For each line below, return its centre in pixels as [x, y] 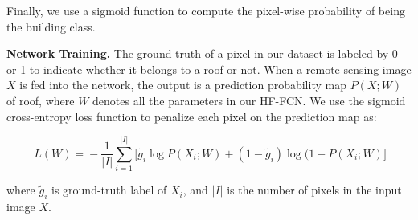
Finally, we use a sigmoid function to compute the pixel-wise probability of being [206, 10]
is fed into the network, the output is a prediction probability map [183, 85]
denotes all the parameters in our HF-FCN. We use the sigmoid [249, 100]
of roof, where [41, 100]
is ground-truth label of [109, 190]
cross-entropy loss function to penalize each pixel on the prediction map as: [192, 116]
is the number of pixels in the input [314, 190]
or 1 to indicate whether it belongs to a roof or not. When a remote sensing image [209, 69]
